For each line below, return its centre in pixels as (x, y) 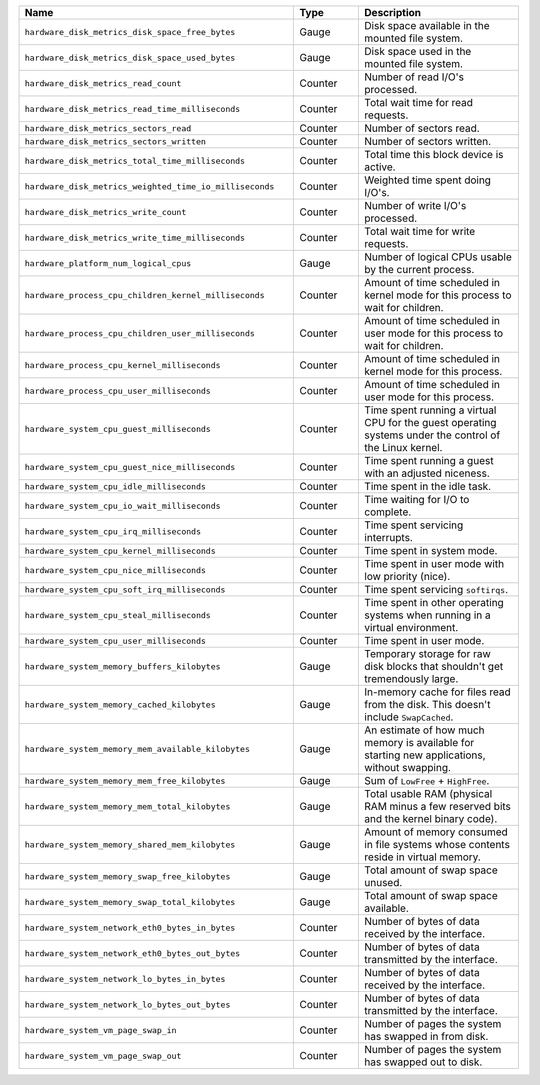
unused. (383, 882)
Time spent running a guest (429, 460)
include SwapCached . (409, 717)
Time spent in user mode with (434, 563)
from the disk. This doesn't (427, 704)
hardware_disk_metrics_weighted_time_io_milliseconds (149, 186)
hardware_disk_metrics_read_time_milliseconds (132, 108)
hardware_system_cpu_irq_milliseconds (113, 531)
